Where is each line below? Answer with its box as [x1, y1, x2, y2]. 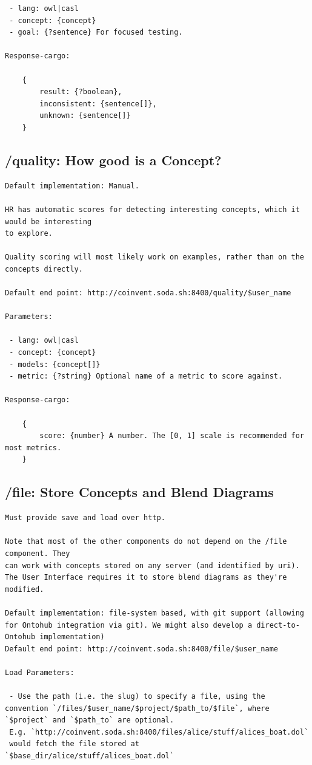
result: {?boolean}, [39, 87, 122, 97]
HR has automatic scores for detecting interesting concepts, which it [5, 205, 300, 214]
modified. [5, 585, 44, 594]
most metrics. [5, 443, 62, 452]
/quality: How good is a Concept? [5, 150, 222, 169]
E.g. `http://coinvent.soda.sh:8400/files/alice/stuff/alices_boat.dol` [9, 727, 309, 736]
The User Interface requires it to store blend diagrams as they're [5, 573, 287, 582]
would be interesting [5, 217, 92, 226]
